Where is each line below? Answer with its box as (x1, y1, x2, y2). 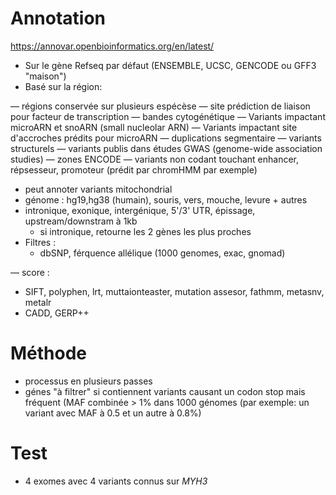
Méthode (10, 342, 88, 365)
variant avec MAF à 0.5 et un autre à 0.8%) (24, 407, 202, 419)
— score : (10, 266, 50, 278)
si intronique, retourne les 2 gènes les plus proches (39, 225, 252, 237)
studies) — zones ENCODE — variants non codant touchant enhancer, (10, 153, 300, 165)
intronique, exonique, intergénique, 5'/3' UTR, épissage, (24, 204, 256, 216)
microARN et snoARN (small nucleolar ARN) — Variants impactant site (10, 121, 298, 133)
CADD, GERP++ (24, 307, 90, 319)
